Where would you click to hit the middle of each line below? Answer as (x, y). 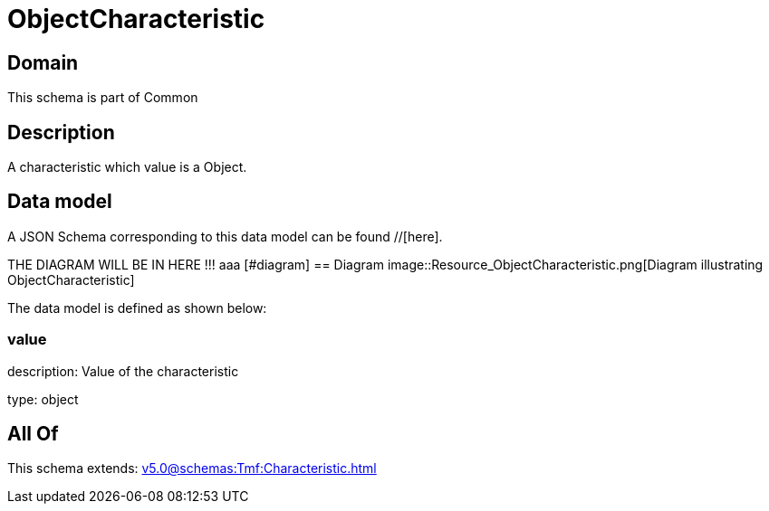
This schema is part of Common (103, 98)
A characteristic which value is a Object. (127, 167)
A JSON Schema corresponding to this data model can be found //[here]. (225, 236)
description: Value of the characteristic (123, 371)
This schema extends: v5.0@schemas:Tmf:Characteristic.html (192, 468)
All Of (33, 434)
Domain (43, 62)
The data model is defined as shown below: (137, 308)
